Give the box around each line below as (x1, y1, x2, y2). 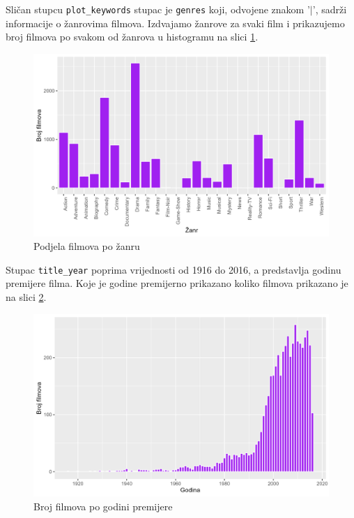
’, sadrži (312, 2, 347, 16)
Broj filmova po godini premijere (33, 498, 173, 513)
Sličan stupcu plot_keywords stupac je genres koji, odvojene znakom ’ (6, 2, 310, 16)
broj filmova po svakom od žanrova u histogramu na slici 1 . (6, 29, 259, 44)
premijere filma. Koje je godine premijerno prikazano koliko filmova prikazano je (6, 276, 348, 290)
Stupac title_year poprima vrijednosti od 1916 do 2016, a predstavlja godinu (6, 262, 341, 276)
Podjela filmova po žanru (33, 239, 140, 253)
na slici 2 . (6, 289, 47, 304)
